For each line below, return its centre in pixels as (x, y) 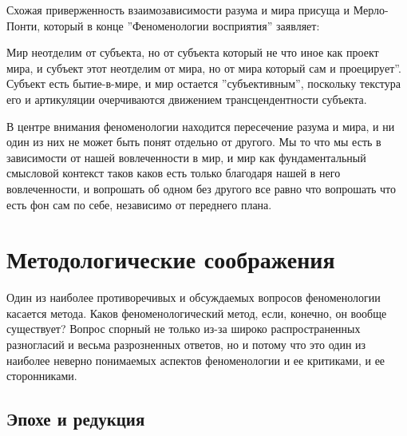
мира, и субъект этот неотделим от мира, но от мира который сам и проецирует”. (204, 67)
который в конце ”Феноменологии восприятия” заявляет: (182, 25)
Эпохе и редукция (76, 419)
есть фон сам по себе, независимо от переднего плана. (139, 204)
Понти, (24, 25)
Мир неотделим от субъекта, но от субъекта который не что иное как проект (193, 52)
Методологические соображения (171, 259)
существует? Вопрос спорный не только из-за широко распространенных (184, 329)
